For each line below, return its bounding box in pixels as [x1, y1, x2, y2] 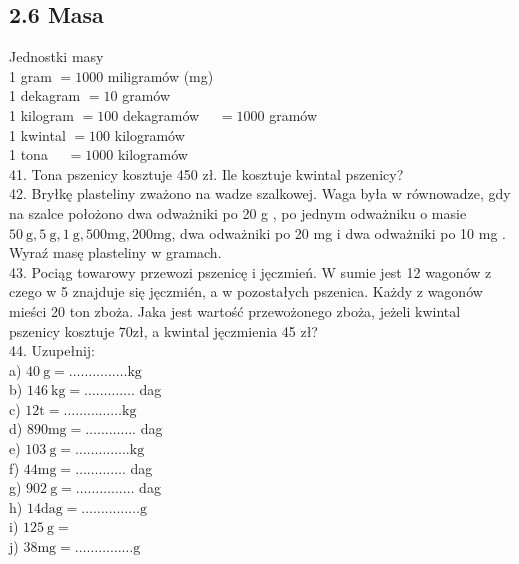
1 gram [9, 65, 52, 86]
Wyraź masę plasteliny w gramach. [9, 242, 222, 263]
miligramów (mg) [107, 65, 214, 86]
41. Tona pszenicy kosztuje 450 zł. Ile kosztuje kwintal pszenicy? [9, 163, 404, 184]
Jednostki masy [9, 46, 104, 67]
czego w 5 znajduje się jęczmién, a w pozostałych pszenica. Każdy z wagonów [9, 281, 483, 302]
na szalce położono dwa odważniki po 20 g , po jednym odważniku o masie [9, 202, 467, 223]
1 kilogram [9, 104, 74, 125]
